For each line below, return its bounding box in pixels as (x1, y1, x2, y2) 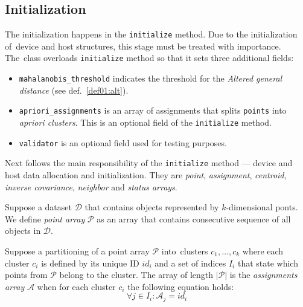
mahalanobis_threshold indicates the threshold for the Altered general (19, 72, 282, 85)
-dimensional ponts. (226, 201, 298, 213)
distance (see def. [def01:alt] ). (19, 83, 129, 96)
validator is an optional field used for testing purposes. (19, 136, 227, 149)
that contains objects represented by (85, 201, 219, 213)
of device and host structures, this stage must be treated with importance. (5, 39, 281, 52)
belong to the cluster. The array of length (59, 268, 214, 281)
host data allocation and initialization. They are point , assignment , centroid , (5, 168, 287, 181)
